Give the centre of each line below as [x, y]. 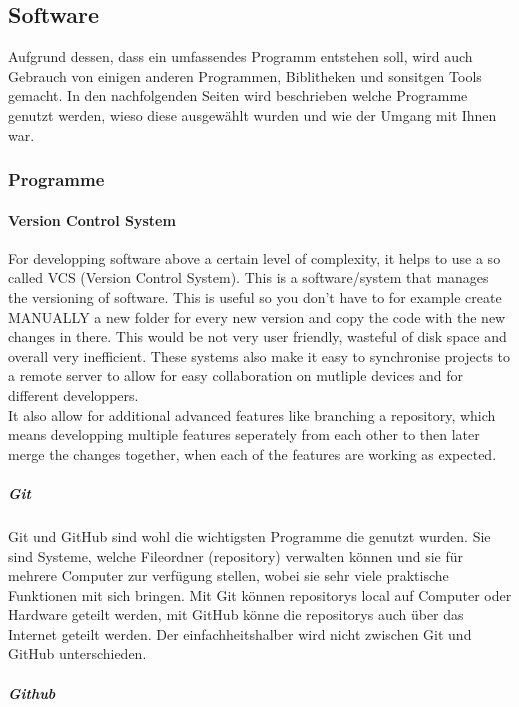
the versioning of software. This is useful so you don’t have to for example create [255, 297]
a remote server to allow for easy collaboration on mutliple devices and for [236, 375]
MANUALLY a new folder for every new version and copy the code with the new [257, 316]
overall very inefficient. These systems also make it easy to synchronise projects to [259, 355]
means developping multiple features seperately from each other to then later [244, 434]
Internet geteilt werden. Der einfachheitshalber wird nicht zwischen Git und [240, 633]
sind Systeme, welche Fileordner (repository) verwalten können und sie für [235, 555]
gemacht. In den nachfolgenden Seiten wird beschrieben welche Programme [238, 95]
